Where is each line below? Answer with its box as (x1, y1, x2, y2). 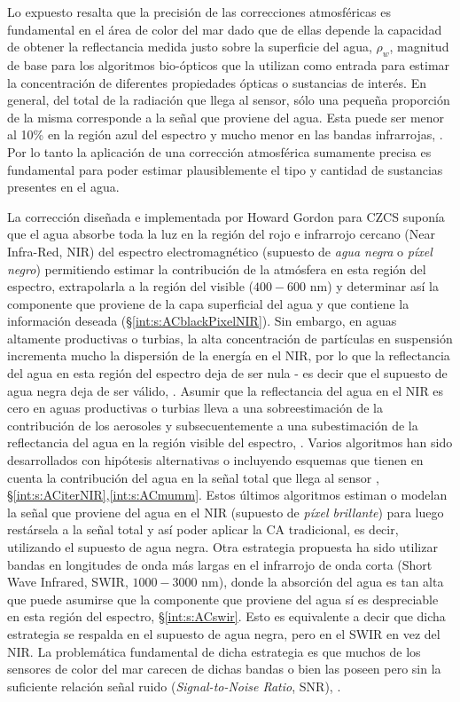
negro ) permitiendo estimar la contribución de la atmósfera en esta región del (7, 259, 426, 278)
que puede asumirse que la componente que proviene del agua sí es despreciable (7, 589, 439, 608)
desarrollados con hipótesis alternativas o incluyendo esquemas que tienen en (7, 451, 424, 469)
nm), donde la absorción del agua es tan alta (201, 572, 444, 591)
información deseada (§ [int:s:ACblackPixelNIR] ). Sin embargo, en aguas (7, 312, 397, 330)
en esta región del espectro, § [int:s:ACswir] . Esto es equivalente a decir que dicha (7, 607, 446, 626)
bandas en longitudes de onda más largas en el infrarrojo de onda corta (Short (7, 555, 433, 573)
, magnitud (389, 37, 449, 56)
